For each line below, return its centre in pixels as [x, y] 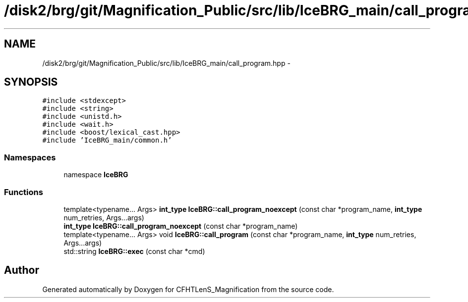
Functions [24, 192]
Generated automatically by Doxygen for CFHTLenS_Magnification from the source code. [188, 289]
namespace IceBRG [96, 175]
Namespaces [30, 157]
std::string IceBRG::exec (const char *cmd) [134, 251]
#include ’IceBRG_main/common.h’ [107, 140]
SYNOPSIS [31, 82]
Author [22, 270]
